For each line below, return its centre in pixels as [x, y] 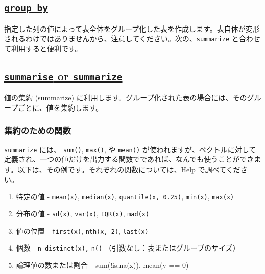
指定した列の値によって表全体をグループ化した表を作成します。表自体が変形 [132, 28]
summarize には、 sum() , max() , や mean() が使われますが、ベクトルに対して [130, 149]
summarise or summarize [63, 76]
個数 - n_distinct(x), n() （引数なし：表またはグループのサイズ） [128, 248]
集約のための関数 [38, 130]
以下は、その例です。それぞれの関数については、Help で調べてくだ [129, 169]
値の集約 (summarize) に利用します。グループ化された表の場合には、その [126, 98]
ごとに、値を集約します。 [61, 107]
